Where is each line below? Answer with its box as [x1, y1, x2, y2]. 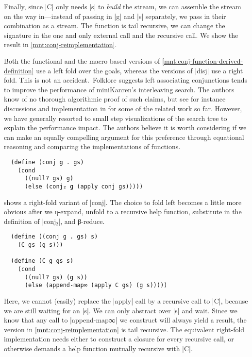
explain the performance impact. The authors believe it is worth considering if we [4, 122, 247, 133]
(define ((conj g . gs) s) [11, 233, 98, 240]
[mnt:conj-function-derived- [162, 55, 243, 66]
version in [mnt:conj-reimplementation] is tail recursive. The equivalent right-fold [4, 324, 245, 334]
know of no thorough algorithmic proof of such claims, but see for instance [4, 94, 226, 104]
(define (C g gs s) [11, 257, 74, 265]
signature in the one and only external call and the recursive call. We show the [4, 30, 238, 40]
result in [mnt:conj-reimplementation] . [4, 39, 117, 50]
